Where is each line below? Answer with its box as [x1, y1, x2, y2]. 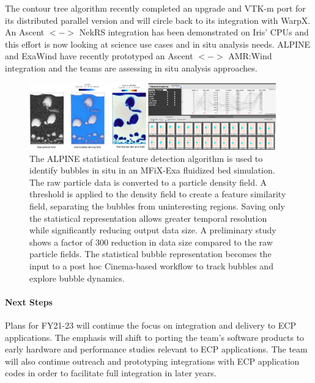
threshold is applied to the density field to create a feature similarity [29, 188, 286, 200]
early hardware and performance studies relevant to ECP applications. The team [5, 343, 308, 356]
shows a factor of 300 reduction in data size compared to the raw [29, 235, 273, 248]
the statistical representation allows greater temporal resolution [29, 211, 267, 224]
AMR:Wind [228, 49, 272, 62]
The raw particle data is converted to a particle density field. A [29, 175, 267, 188]
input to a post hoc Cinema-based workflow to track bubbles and [29, 259, 273, 272]
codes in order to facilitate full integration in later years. [5, 367, 217, 379]
